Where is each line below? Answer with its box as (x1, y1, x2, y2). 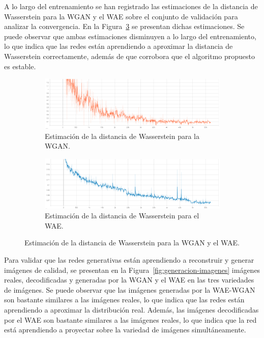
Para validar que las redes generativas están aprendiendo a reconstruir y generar (4, 255, 254, 265)
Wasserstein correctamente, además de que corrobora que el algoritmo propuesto (4, 50, 255, 61)
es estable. (4, 61, 36, 71)
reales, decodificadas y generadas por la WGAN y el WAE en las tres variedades (4, 274, 254, 285)
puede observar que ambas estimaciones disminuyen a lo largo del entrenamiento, (4, 31, 256, 41)
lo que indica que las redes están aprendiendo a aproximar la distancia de (4, 41, 233, 51)
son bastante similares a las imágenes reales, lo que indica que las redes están (4, 294, 245, 305)
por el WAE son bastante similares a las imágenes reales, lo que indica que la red (4, 314, 257, 325)
